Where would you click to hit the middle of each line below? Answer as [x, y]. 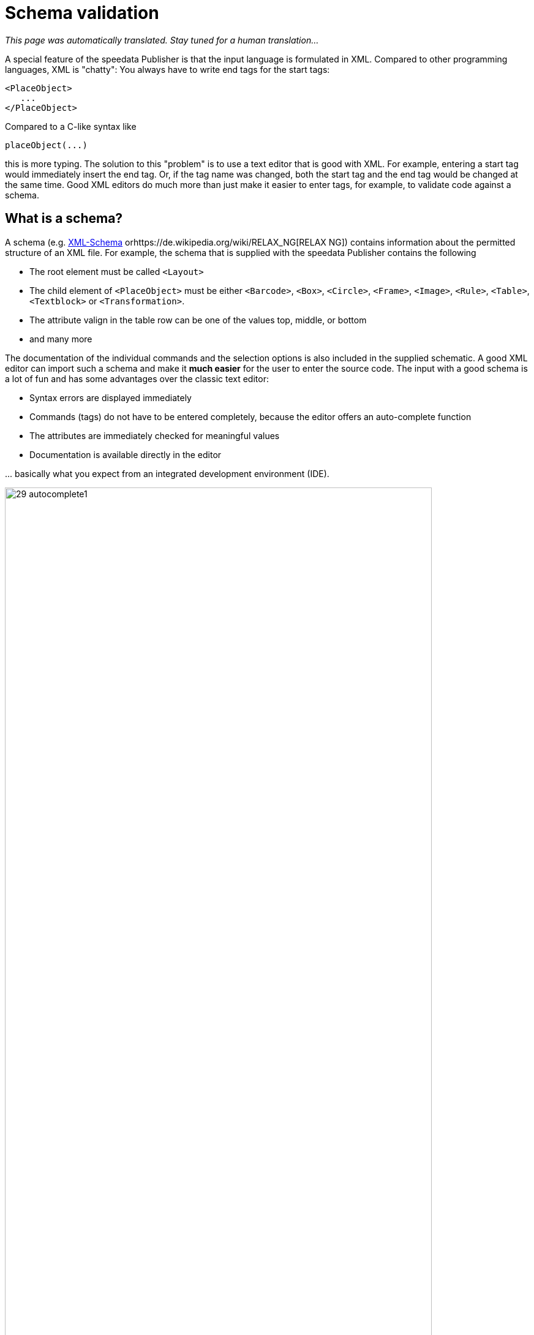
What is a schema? [64, 219]
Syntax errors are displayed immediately [111, 397]
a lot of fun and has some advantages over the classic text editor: [137, 378]
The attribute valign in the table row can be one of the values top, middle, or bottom [198, 320]
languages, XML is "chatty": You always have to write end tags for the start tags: [167, 69]
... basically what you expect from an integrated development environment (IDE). [167, 473]
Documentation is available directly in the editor [126, 454]
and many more [61, 339]
